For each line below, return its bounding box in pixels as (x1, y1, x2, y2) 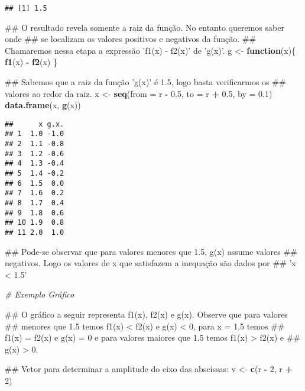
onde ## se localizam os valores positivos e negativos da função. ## (5, 33, 257, 45)
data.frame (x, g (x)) (5, 99, 81, 111)
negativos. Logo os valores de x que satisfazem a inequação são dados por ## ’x (5, 257, 296, 269)
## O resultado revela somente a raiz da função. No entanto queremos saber (5, 21, 284, 33)
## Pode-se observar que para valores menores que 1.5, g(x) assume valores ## (5, 245, 297, 257)
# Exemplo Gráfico (5, 288, 74, 300)
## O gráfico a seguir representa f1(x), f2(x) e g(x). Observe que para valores (5, 308, 288, 321)
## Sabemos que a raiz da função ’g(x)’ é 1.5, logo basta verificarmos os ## (5, 76, 286, 88)
